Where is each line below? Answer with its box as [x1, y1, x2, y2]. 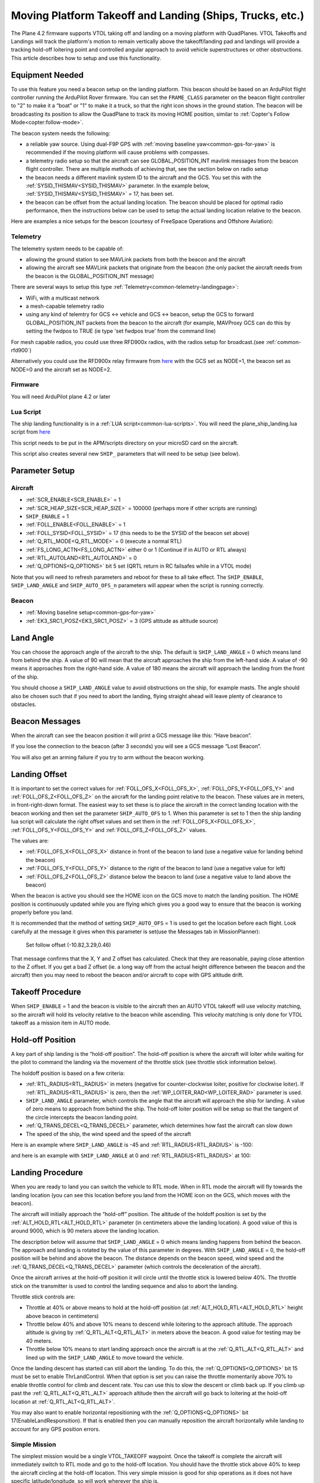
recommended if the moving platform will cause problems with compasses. [25, 149, 210, 156]
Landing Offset [11, 769, 68, 779]
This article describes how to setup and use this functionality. [11, 54, 161, 62]
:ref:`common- [265, 338, 302, 345]
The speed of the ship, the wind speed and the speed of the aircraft [25, 1130, 191, 1137]
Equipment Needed [11, 70, 84, 80]
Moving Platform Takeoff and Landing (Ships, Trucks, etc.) [11, 9, 305, 22]
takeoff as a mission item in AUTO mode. [11, 1019, 111, 1026]
